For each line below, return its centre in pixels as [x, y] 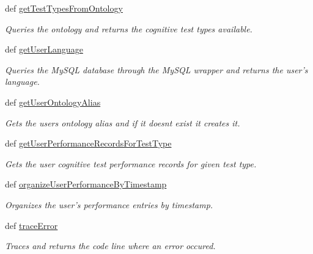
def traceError [31, 225]
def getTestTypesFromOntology [64, 8]
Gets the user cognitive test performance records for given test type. [131, 163]
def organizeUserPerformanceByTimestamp [86, 184]
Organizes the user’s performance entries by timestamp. [109, 204]
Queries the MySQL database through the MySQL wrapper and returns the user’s [156, 69]
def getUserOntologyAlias [53, 102]
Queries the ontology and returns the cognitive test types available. [129, 28]
